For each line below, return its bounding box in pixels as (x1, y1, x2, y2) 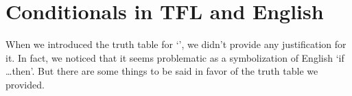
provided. (5, 77, 45, 91)
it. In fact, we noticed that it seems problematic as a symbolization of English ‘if (5, 50, 344, 64)
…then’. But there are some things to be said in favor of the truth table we (5, 64, 318, 78)
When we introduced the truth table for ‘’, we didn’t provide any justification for (5, 37, 347, 51)
